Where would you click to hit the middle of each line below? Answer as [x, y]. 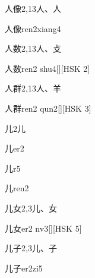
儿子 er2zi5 [24, 268]
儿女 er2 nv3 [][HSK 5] [43, 228]
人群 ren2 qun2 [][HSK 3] [48, 108]
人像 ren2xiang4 [33, 28]
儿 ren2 [17, 188]
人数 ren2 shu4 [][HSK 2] [47, 68]
